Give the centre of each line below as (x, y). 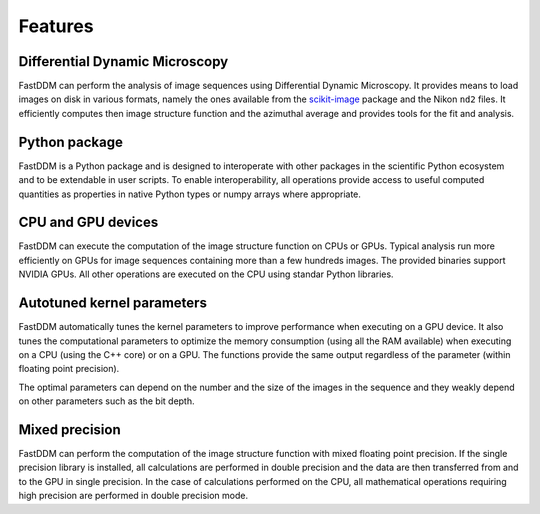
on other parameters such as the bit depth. (106, 401)
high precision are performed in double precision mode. (133, 496)
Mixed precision (69, 429)
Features (56, 26)
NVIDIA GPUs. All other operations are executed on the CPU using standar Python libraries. (206, 274)
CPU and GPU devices (88, 222)
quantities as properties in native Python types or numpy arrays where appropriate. (190, 194)
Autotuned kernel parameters (112, 303)
